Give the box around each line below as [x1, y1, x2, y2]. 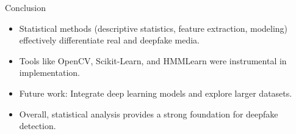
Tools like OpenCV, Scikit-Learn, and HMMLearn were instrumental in [19, 54, 287, 67]
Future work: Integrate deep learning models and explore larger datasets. [19, 86, 292, 99]
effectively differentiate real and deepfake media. [19, 34, 200, 47]
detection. [19, 119, 56, 132]
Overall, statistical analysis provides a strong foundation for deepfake [19, 107, 278, 120]
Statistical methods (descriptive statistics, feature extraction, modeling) [19, 21, 288, 34]
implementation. [19, 66, 80, 79]
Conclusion [5, 1, 46, 13]
